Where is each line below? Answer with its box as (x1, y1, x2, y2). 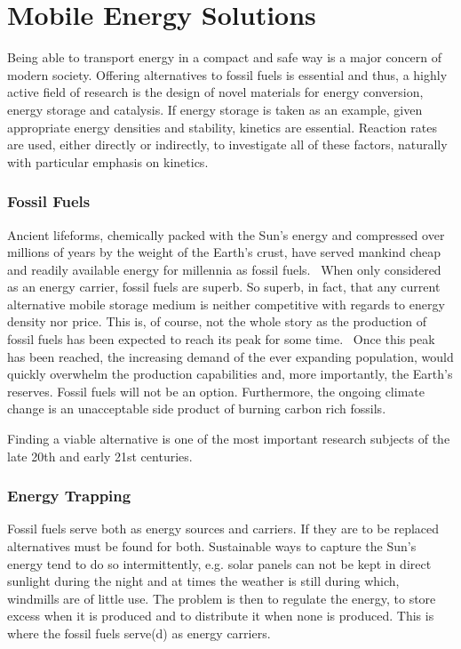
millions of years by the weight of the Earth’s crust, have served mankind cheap (7, 243, 441, 261)
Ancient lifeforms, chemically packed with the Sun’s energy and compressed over (7, 225, 445, 244)
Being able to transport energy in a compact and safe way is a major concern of (7, 48, 442, 67)
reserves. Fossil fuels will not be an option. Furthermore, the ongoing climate (7, 381, 425, 400)
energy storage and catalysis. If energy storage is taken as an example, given (7, 100, 423, 118)
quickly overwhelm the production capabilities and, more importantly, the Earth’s (7, 365, 453, 383)
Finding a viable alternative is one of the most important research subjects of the (7, 429, 450, 448)
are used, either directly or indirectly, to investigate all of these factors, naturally (7, 135, 448, 154)
